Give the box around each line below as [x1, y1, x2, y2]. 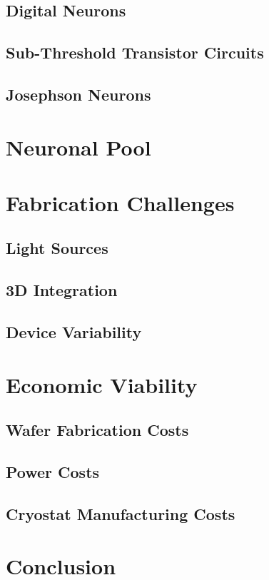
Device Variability [6, 321, 142, 343]
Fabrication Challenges [6, 188, 235, 217]
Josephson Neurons [6, 83, 151, 105]
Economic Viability [6, 370, 198, 399]
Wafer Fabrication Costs [6, 419, 189, 441]
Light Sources [6, 237, 108, 259]
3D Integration [6, 279, 118, 301]
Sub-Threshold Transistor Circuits [6, 41, 264, 63]
